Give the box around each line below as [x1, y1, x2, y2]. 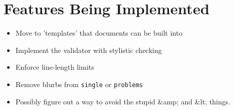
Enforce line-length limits [15, 62, 94, 72]
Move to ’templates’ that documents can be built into [15, 28, 183, 38]
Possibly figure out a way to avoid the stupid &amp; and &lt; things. [15, 96, 230, 106]
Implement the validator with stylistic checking [15, 44, 162, 55]
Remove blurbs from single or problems [15, 78, 143, 89]
